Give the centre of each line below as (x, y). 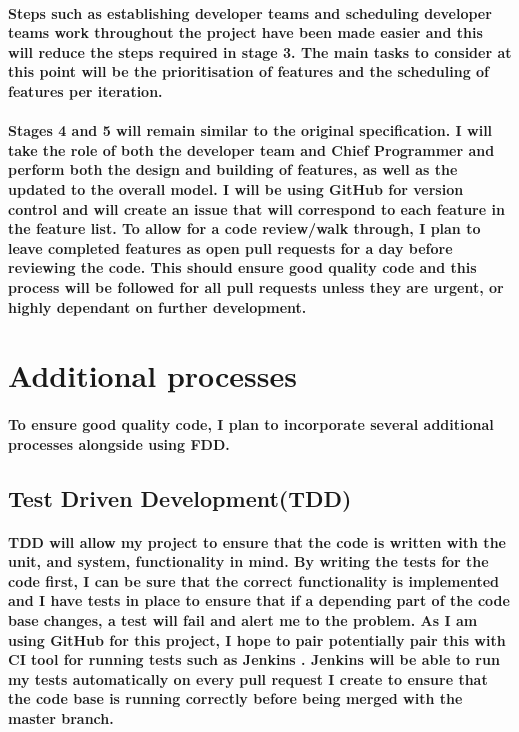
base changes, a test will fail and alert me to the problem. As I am (243, 620)
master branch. (61, 717)
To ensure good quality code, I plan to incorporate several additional (251, 424)
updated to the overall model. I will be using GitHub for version (236, 188)
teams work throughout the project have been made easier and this (245, 32)
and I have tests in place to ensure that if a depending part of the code (259, 600)
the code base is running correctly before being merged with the (235, 698)
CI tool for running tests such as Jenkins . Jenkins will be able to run (254, 659)
